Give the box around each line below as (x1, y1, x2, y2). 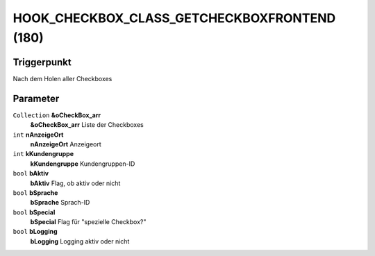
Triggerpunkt (12, 56, 72, 68)
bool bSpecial (12, 208, 56, 216)
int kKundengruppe (12, 150, 74, 158)
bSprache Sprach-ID (30, 198, 90, 207)
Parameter (12, 92, 60, 104)
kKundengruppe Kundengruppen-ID (30, 160, 135, 168)
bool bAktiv (12, 169, 49, 178)
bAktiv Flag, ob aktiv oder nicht (30, 179, 121, 187)
